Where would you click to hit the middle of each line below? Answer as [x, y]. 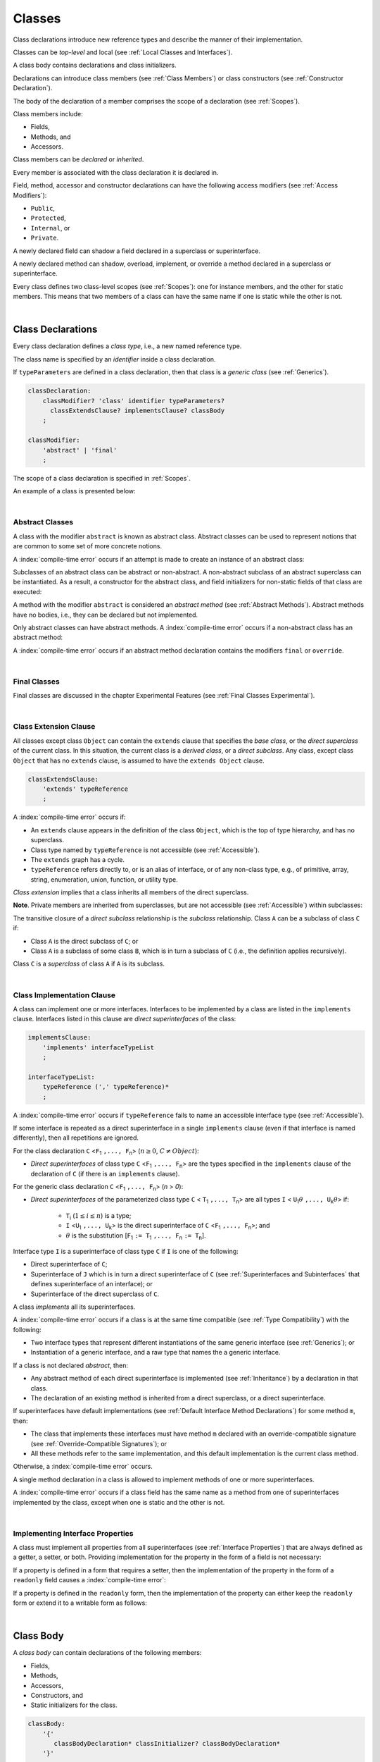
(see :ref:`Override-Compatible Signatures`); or [99, 1443]
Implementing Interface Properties [73, 1533]
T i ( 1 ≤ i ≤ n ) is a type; [99, 1216]
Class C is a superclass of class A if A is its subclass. [89, 964]
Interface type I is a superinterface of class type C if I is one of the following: [126, 1251]
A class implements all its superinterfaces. [74, 1307]
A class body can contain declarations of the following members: [107, 1653]
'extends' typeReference [85, 789]
